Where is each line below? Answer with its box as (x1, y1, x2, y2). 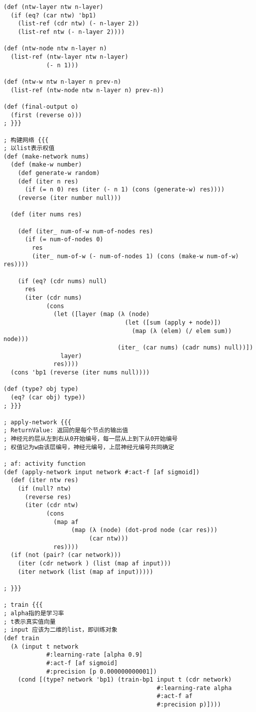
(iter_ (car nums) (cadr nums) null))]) (118, 344, 254, 351)
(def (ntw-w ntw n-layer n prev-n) (3, 78, 122, 85)
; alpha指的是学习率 (3, 609, 64, 617)
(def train (3, 634, 39, 642)
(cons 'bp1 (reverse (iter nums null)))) (10, 368, 150, 376)
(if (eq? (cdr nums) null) (17, 277, 107, 285)
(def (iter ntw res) (10, 477, 79, 484)
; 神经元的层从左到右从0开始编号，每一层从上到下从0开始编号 (3, 435, 178, 443)
